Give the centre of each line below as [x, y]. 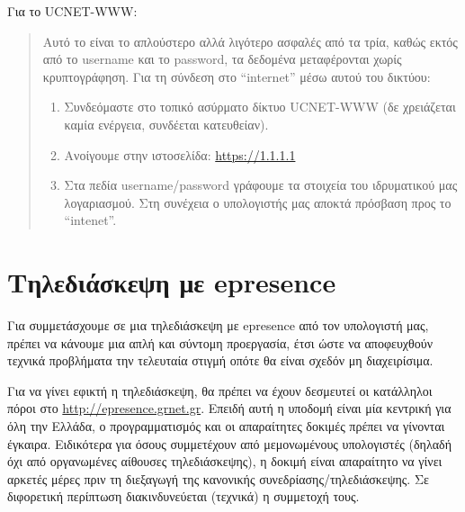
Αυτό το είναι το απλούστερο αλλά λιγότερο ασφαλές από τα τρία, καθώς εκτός [250, 41]
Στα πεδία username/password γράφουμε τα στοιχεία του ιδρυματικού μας [261, 185]
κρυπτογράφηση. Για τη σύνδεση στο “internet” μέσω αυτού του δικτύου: [237, 76]
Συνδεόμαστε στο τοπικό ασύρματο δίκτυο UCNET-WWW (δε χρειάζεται [260, 107]
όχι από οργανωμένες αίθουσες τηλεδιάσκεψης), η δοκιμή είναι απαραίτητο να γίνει [225, 461]
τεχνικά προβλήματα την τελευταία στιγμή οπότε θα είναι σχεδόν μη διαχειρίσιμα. [220, 360]
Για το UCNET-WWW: [72, 11]
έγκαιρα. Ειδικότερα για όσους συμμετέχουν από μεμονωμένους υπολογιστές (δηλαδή [229, 443]
